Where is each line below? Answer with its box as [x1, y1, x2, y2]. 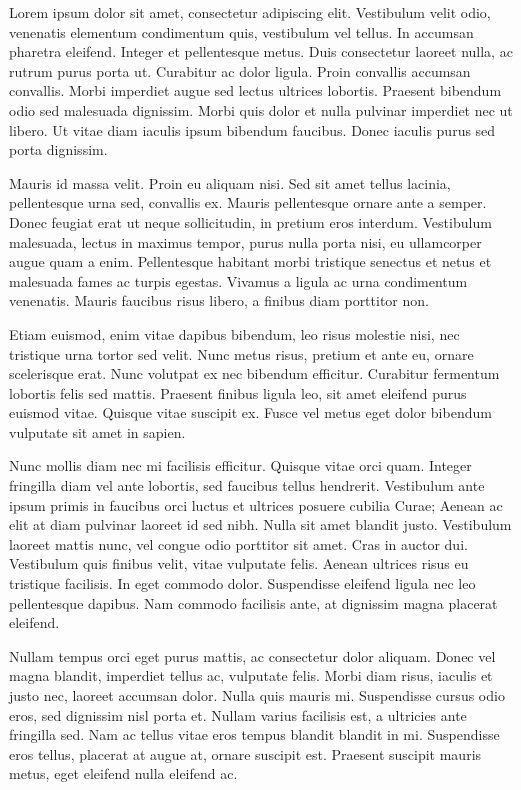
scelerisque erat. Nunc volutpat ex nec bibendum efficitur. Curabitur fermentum [9, 363, 500, 384]
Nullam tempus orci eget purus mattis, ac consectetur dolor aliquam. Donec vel [9, 645, 496, 666]
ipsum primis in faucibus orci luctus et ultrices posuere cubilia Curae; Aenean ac [9, 494, 503, 515]
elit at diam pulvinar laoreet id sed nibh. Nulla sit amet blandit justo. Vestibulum [9, 514, 512, 535]
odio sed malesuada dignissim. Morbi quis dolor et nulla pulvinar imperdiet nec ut [9, 99, 513, 120]
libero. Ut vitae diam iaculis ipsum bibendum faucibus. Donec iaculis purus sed [9, 119, 496, 140]
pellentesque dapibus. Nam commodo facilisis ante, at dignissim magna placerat [9, 592, 498, 613]
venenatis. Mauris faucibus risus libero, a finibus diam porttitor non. [9, 290, 429, 311]
